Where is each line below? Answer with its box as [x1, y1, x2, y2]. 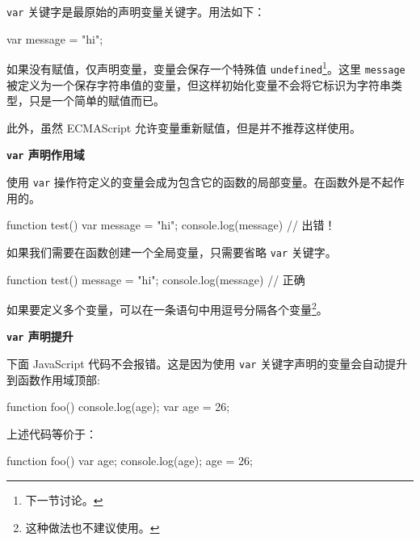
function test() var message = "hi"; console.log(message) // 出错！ [6, 216, 336, 233]
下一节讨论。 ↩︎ [25, 492, 103, 509]
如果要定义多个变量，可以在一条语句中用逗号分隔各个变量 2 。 [6, 299, 328, 317]
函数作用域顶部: [17, 371, 100, 388]
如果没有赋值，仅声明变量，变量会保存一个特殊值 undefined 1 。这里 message [6, 58, 405, 77]
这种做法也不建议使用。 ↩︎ [25, 518, 160, 535]
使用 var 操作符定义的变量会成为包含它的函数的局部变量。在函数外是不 [6, 174, 382, 190]
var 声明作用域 [6, 146, 85, 163]
